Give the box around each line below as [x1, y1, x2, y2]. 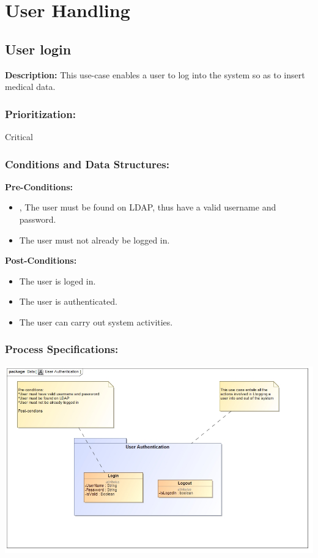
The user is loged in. [19, 274, 96, 287]
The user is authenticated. [19, 295, 117, 308]
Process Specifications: [5, 341, 119, 357]
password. [19, 212, 56, 225]
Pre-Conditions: [5, 180, 73, 193]
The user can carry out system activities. [19, 315, 173, 328]
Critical [5, 130, 33, 143]
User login [5, 39, 72, 58]
